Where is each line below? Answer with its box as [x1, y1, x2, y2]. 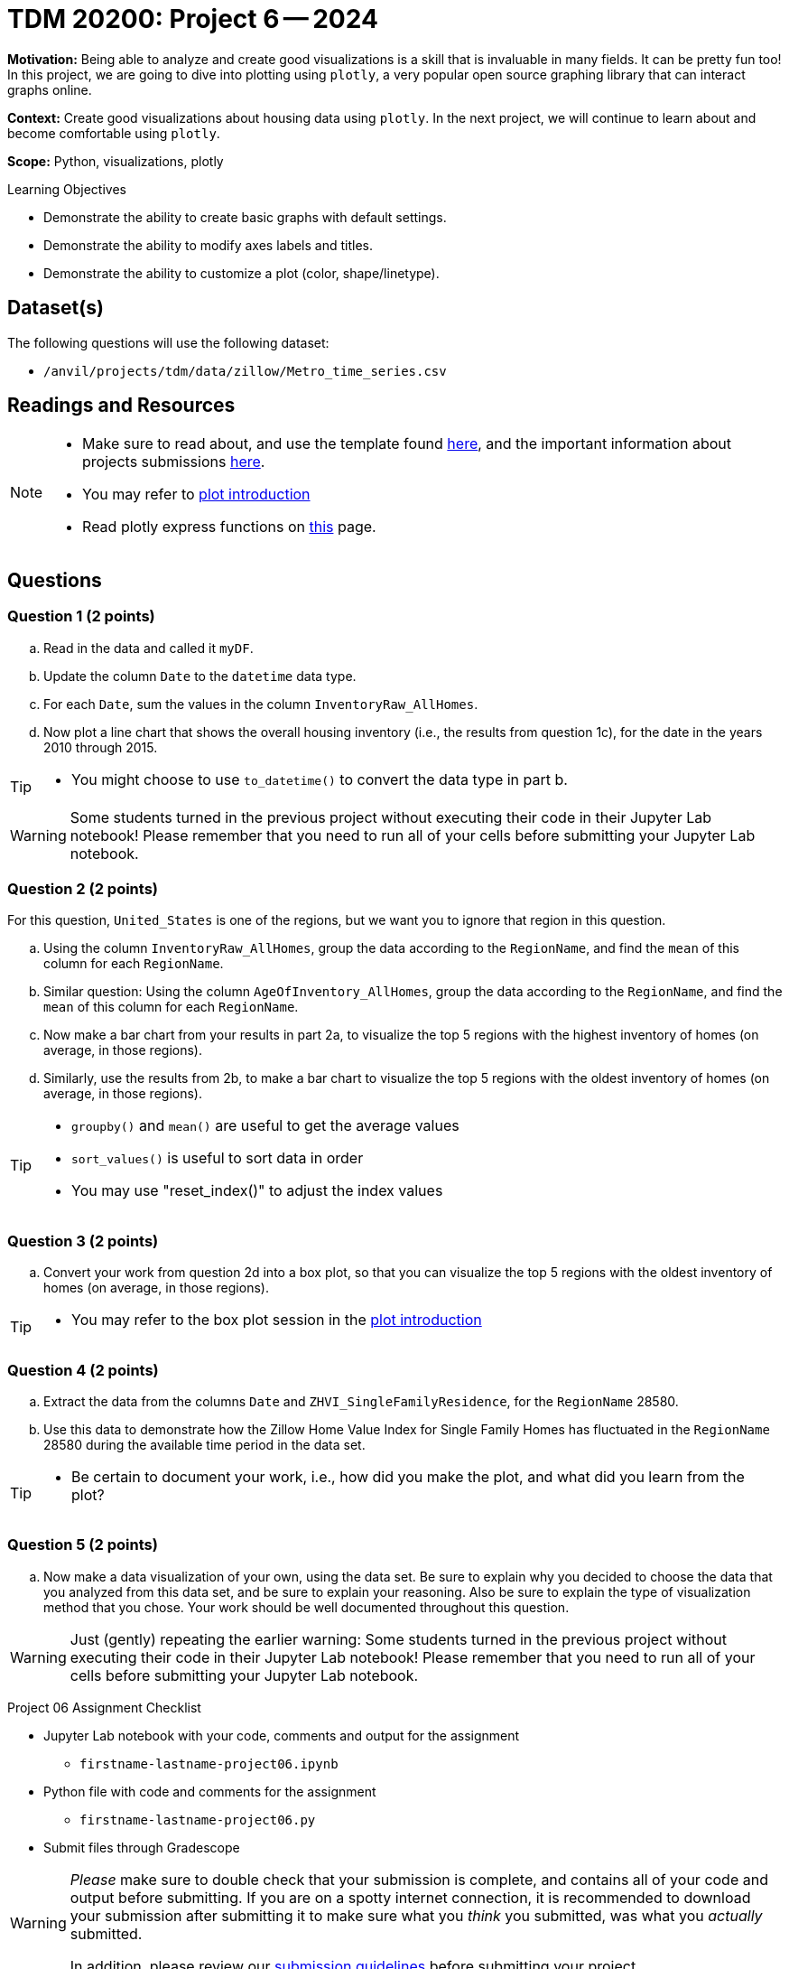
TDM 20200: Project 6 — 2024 [7, 4, 378, 34]
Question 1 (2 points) [7, 607, 155, 626]
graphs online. [7, 81, 92, 98]
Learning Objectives [7, 181, 126, 197]
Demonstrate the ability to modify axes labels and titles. [43, 237, 373, 253]
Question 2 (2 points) [7, 880, 159, 899]
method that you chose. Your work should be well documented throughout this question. [43, 1599, 570, 1615]
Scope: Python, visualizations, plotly [7, 153, 224, 169]
